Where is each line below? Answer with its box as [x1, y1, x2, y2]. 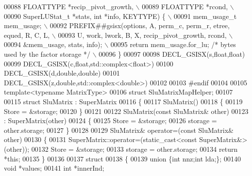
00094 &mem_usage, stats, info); [4, 39, 102, 49]
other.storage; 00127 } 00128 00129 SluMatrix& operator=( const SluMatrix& [4, 125, 234, 135]
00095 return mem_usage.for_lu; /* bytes [110, 39, 236, 49]
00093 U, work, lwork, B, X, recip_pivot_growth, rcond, [58, 30, 227, 40]
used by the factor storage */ [4, 48, 90, 59]
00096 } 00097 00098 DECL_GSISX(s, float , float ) [99, 48, 245, 59]
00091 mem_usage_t [174, 11, 237, 21]
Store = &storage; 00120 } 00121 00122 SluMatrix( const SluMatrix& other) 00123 [4, 106, 249, 116]
